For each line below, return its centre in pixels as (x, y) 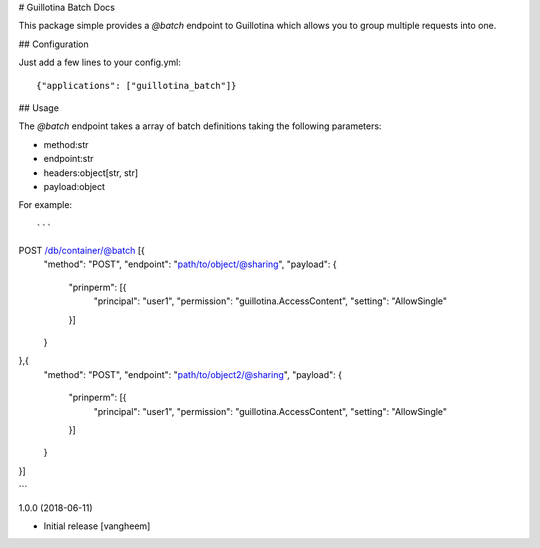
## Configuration (53, 44)
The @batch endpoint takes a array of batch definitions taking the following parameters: (200, 126)
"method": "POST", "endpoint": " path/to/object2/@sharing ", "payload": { (193, 374)
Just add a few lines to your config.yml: (100, 62)
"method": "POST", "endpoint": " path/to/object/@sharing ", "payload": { (190, 264)
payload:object (74, 186)
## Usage (39, 107)
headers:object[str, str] (91, 172)
